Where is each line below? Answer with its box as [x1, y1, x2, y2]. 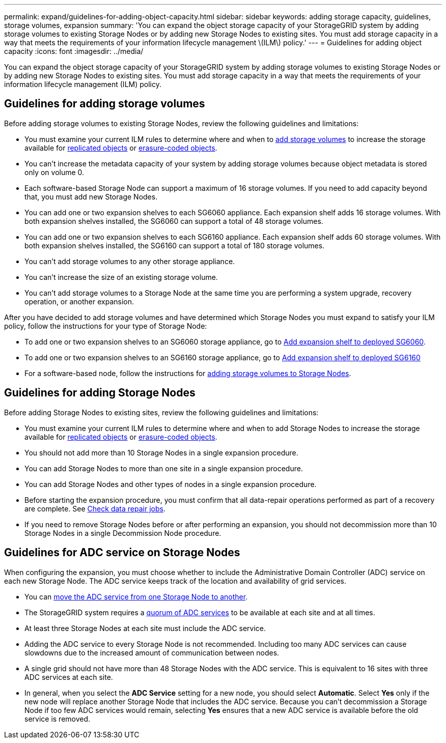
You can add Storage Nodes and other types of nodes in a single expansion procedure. [24, 479, 317, 489]
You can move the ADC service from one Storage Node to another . [24, 592, 248, 601]
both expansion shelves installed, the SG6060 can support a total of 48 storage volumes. [24, 216, 323, 225]
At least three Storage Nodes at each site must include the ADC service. [24, 623, 266, 633]
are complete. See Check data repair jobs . [24, 504, 165, 513]
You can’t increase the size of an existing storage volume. [24, 272, 218, 281]
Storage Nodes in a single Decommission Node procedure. [24, 528, 221, 537]
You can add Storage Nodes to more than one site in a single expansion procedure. [24, 464, 303, 473]
